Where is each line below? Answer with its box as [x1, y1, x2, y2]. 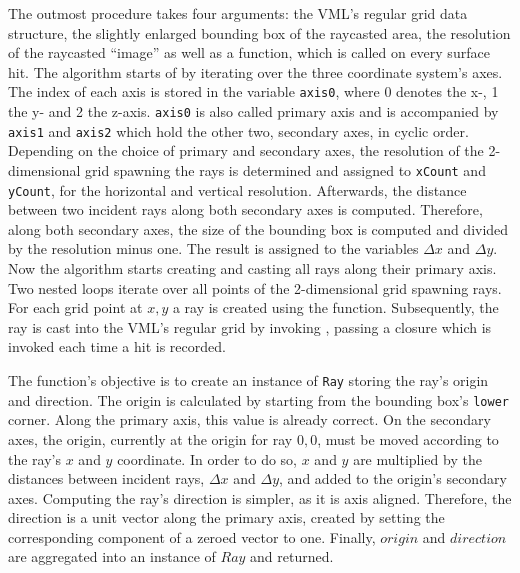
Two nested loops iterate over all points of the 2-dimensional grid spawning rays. [8, 277, 502, 298]
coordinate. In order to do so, [117, 448, 298, 469]
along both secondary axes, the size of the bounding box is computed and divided [8, 218, 509, 239]
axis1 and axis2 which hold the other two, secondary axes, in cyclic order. [8, 120, 469, 141]
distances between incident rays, [8, 468, 205, 489]
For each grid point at [8, 297, 143, 318]
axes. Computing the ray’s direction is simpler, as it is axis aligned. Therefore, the [8, 487, 512, 508]
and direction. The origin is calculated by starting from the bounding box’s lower [8, 389, 509, 410]
